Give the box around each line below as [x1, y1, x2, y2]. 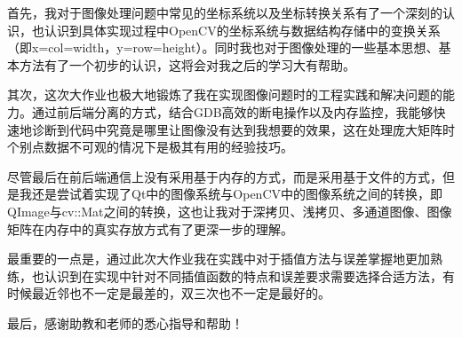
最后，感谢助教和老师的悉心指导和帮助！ [7, 313, 243, 332]
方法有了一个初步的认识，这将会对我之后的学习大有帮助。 [19, 55, 355, 74]
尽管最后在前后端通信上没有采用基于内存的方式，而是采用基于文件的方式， [7, 167, 442, 185]
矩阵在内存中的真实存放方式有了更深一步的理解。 [7, 219, 293, 238]
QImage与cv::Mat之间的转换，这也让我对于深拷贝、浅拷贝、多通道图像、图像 [7, 201, 452, 220]
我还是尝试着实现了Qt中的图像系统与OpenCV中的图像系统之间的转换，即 [19, 185, 443, 203]
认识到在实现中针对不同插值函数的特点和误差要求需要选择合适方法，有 [44, 266, 455, 285]
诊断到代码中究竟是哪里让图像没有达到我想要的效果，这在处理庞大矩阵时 [31, 120, 455, 138]
